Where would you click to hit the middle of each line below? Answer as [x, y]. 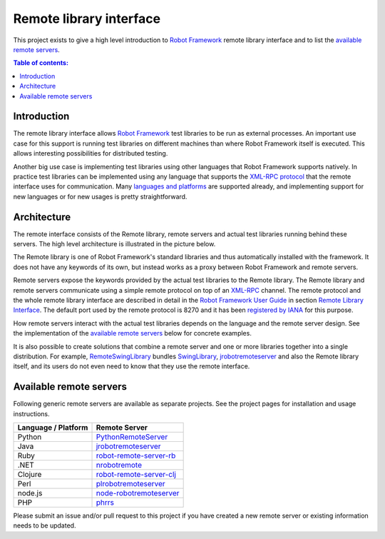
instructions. [31, 413]
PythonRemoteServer [132, 437]
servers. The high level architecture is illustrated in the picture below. [114, 244]
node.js [30, 493]
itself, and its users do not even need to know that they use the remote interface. [132, 366]
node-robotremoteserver [138, 493]
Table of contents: [41, 63]
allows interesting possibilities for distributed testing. [91, 153]
